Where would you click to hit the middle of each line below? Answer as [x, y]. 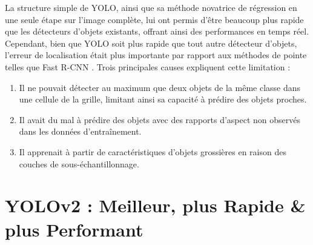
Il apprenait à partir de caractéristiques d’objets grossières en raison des [153, 151]
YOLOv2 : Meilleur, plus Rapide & [155, 205]
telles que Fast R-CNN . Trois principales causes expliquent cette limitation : [148, 66]
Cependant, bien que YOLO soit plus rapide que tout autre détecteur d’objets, [151, 43]
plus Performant [74, 229]
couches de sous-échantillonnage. [79, 163]
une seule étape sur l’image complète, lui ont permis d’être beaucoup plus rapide [154, 19]
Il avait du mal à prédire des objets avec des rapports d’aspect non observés [160, 119]
